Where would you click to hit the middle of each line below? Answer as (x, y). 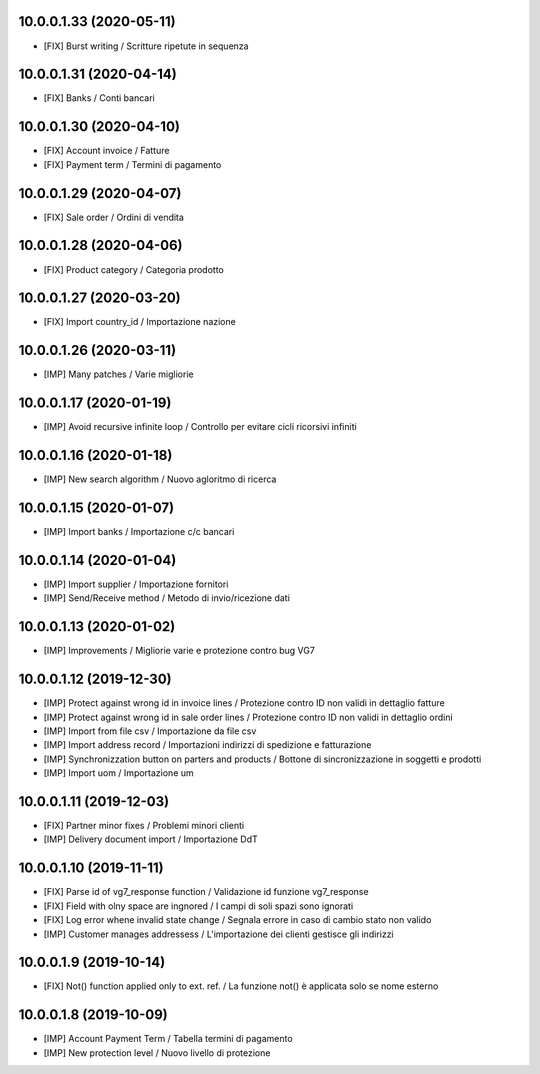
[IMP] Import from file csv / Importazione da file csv (150, 731)
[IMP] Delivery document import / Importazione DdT (151, 839)
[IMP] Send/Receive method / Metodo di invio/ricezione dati (166, 598)
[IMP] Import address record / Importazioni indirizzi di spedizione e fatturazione (207, 745)
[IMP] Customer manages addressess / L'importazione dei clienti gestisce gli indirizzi (218, 934)
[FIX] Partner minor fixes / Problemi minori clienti (144, 826)
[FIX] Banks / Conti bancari (99, 98)
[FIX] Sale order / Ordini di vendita (114, 217)
